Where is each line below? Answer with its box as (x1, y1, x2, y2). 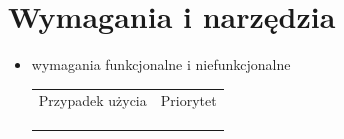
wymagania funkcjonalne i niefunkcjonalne (31, 54, 291, 75)
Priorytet (160, 90, 217, 111)
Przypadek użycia (38, 90, 147, 111)
